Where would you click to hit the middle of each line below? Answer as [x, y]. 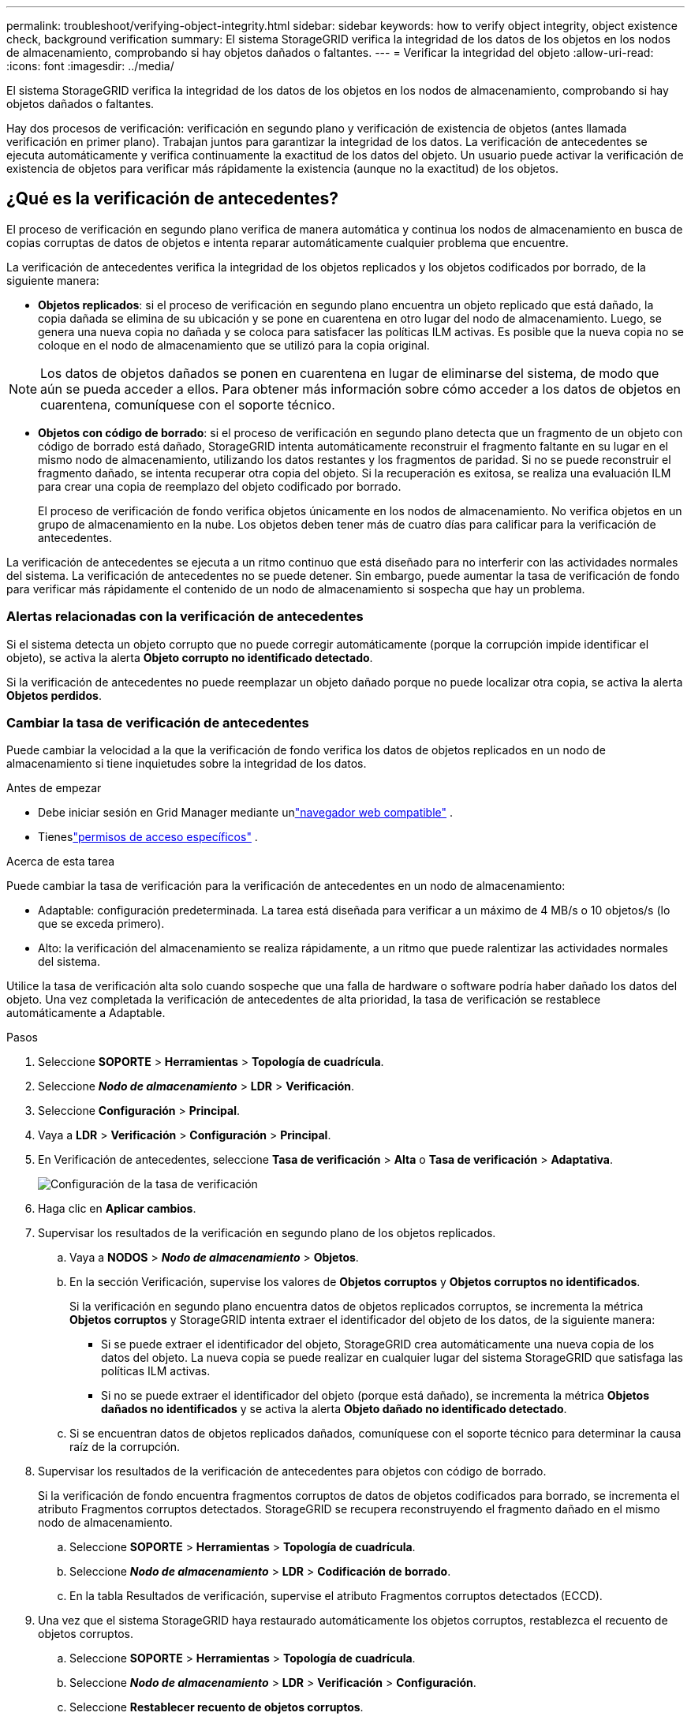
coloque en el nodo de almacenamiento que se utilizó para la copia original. [234, 345]
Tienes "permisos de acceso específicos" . [148, 837]
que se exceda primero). [101, 924]
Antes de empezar [54, 788]
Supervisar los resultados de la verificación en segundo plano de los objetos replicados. [267, 1233]
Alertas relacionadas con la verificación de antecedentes [185, 617]
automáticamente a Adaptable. [86, 1013]
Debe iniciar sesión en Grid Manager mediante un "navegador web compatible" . [246, 813]
